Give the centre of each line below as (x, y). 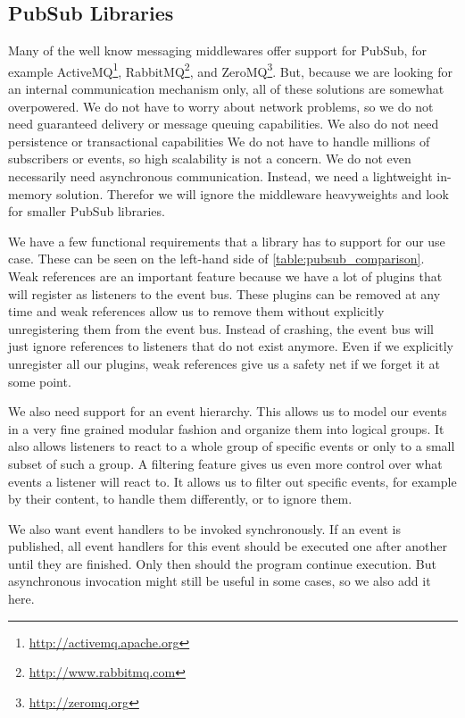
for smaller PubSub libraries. (87, 211)
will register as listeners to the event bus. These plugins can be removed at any (224, 293)
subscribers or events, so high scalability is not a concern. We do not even (210, 159)
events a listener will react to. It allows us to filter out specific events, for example (232, 481)
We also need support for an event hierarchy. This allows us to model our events (228, 411)
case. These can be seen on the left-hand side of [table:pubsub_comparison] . (216, 259)
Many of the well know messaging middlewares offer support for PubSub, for (217, 50)
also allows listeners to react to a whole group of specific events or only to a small (232, 446)
